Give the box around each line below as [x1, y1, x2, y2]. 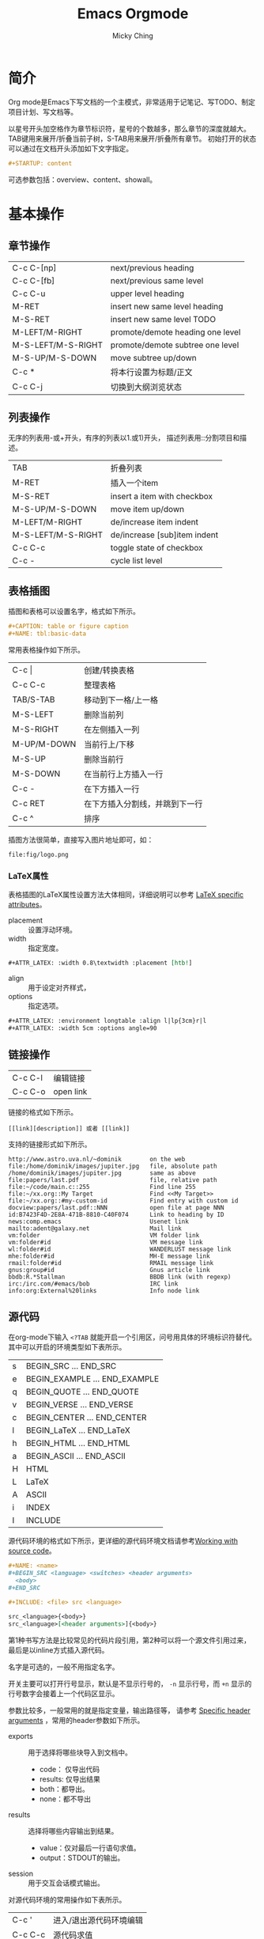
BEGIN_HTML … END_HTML [25, 1437, 130, 1449]
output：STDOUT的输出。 [39, 1853, 125, 1862]
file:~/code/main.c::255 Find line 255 [8, 1183, 196, 1191]
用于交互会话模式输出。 [28, 1878, 104, 1888]
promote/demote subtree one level [110, 339, 239, 350]
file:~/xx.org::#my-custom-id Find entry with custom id [8, 1196, 239, 1205]
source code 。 [8, 1546, 57, 1555]
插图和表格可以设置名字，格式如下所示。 [8, 607, 140, 616]
